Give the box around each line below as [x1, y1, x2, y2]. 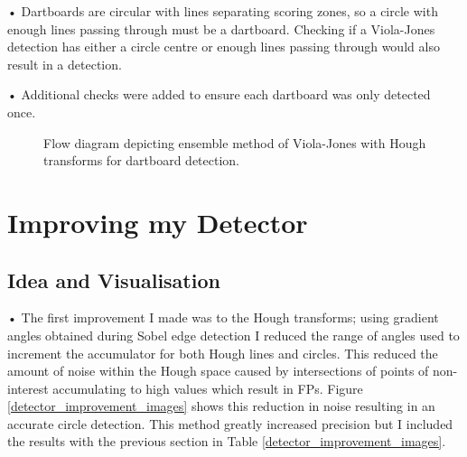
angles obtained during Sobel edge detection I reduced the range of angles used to [7, 325, 460, 344]
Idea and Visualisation [7, 266, 220, 294]
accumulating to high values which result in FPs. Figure [52, 378, 363, 397]
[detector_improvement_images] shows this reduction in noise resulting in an [7, 396, 435, 415]
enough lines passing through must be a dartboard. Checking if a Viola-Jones [7, 19, 435, 38]
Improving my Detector [7, 203, 308, 240]
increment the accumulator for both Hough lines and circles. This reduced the [7, 343, 438, 362]
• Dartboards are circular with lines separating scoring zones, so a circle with [7, 2, 438, 20]
